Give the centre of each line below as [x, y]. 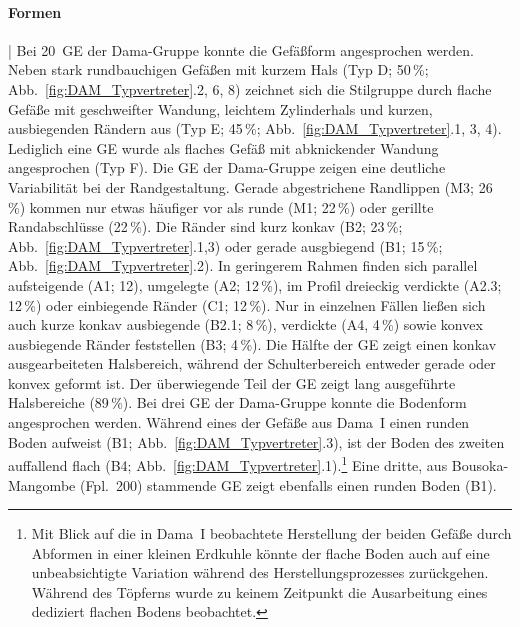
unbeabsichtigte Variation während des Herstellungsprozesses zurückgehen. [260, 572]
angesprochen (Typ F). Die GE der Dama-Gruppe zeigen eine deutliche [227, 167]
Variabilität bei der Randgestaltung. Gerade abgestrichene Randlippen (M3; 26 [250, 186]
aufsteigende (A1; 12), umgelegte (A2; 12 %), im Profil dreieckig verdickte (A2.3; [255, 284]
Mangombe [42, 484]
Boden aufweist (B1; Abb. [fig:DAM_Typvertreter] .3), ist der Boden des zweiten [256, 441]
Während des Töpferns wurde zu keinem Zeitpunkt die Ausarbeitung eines [259, 591]
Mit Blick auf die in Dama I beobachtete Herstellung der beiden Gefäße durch [271, 533]
